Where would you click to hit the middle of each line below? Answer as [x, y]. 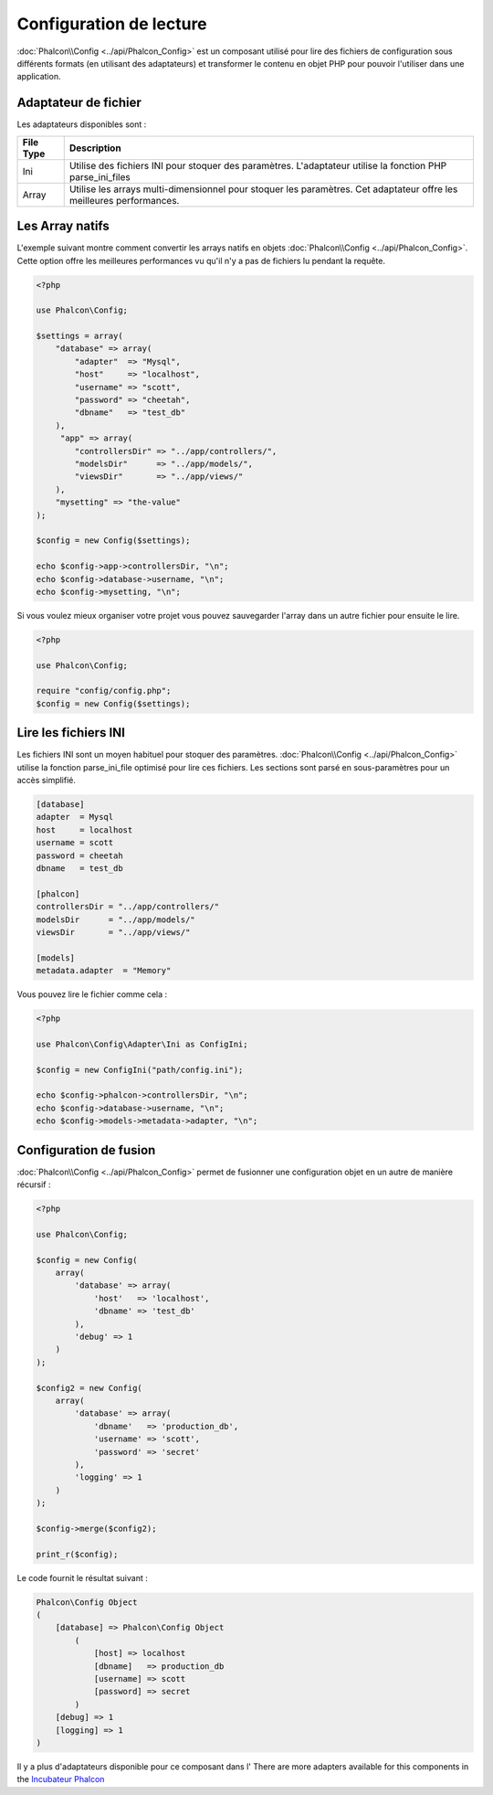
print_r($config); [77, 1554]
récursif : [34, 1184]
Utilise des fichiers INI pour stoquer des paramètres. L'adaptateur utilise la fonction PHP [258, 165]
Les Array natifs [63, 226]
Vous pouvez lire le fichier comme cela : [92, 994]
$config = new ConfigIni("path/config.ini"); [140, 1070]
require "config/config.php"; [104, 691]
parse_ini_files [100, 176]
